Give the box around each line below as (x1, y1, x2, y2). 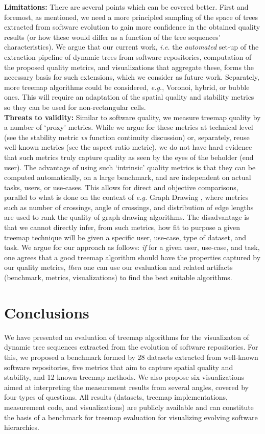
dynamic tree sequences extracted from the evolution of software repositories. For (4, 341, 258, 352)
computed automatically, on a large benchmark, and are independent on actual (4, 172, 251, 182)
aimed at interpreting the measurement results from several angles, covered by (4, 381, 249, 392)
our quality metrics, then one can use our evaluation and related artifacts (4, 262, 233, 272)
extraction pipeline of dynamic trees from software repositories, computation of (4, 51, 252, 62)
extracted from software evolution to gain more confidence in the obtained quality (4, 21, 260, 32)
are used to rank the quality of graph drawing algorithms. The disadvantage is (4, 212, 249, 222)
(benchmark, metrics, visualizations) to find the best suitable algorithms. (4, 272, 232, 283)
